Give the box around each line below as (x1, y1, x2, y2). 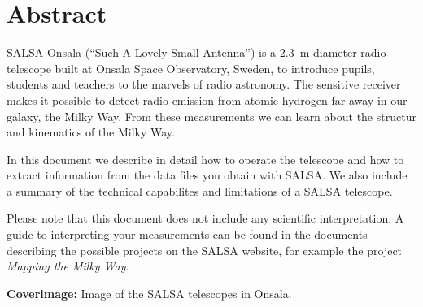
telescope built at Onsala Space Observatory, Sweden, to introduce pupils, (7, 59, 375, 76)
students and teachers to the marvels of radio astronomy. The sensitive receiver (7, 76, 401, 93)
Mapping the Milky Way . (7, 257, 129, 275)
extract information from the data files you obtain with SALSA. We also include (7, 166, 408, 184)
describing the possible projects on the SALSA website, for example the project (7, 241, 403, 258)
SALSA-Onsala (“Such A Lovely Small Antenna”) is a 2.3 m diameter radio (7, 44, 386, 61)
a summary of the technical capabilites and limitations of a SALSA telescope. (7, 182, 393, 199)
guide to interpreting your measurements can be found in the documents (7, 226, 368, 243)
